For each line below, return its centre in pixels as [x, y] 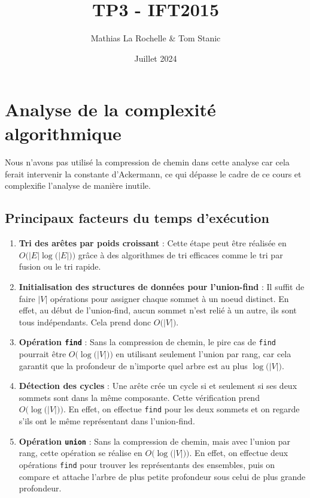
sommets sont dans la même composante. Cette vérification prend [139, 397]
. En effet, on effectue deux [239, 453]
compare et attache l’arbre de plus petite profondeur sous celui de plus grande [162, 476]
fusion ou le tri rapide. [60, 266]
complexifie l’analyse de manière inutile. [78, 185]
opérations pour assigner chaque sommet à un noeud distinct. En [169, 298]
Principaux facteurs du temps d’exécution [137, 218]
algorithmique [63, 133]
